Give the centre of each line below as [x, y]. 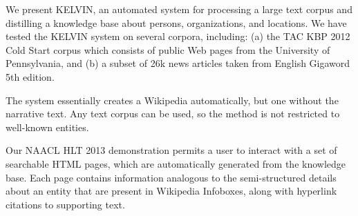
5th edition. [30, 76]
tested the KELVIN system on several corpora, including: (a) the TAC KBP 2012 [178, 36]
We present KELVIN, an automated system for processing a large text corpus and [179, 9]
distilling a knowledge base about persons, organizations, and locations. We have [176, 22]
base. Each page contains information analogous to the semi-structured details [171, 177]
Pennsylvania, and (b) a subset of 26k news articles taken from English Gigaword [178, 63]
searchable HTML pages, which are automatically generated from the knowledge [176, 163]
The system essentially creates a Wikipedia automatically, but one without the [172, 100]
